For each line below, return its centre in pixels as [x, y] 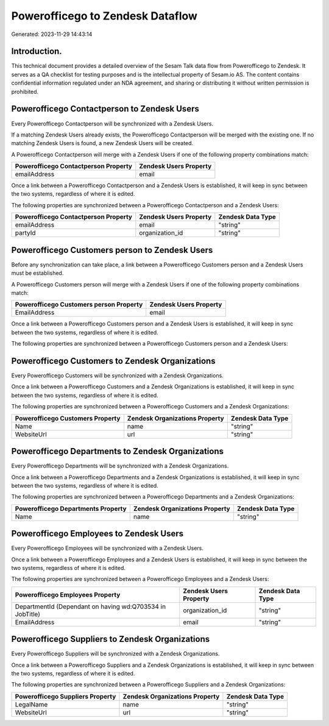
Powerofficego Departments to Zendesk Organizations [117, 451]
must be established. [37, 273]
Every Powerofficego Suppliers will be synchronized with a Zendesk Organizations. [115, 654]
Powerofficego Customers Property [68, 418]
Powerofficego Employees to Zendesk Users [97, 534]
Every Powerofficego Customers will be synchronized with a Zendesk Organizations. [117, 375]
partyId [25, 233]
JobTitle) [28, 614]
